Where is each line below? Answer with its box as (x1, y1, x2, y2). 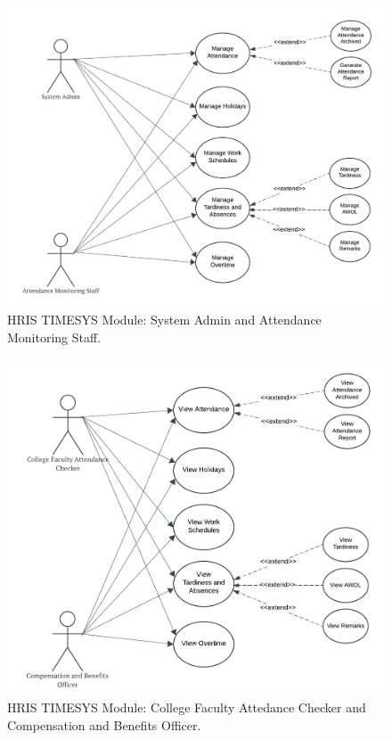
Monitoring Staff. (7, 327, 102, 346)
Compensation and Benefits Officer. (7, 715, 201, 734)
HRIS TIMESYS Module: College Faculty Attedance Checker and (7, 697, 366, 716)
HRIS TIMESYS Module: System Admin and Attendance (7, 310, 322, 329)
